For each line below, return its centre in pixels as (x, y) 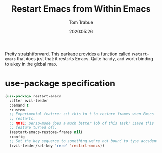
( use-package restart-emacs (33, 96)
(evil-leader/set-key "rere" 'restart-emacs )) (57, 146)
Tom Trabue (81, 22)
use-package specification (60, 83)
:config (17, 137)
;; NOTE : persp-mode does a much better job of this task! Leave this (82, 123)
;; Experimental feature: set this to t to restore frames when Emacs (82, 114)
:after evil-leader (29, 101)
